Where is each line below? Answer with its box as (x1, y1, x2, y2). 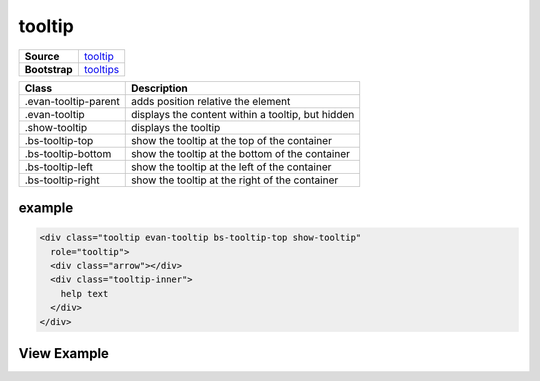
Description (130, 81, 189, 95)
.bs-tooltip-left (24, 160, 94, 174)
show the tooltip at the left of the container (130, 160, 332, 174)
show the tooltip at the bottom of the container (130, 146, 350, 160)
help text (60, 288, 109, 299)
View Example (18, 345, 110, 362)
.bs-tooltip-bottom (24, 146, 112, 160)
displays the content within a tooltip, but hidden (130, 107, 355, 121)
